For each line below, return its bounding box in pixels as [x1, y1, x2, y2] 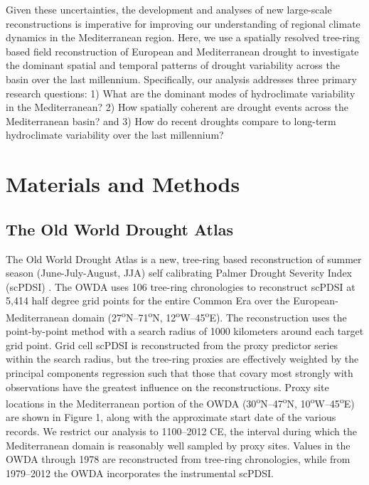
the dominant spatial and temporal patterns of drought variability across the [6, 58, 340, 73]
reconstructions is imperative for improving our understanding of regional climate [6, 16, 360, 31]
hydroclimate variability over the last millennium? [6, 127, 224, 142]
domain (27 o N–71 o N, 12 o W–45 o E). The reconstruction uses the [72, 307, 347, 324]
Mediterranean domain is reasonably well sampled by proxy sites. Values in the [6, 437, 351, 452]
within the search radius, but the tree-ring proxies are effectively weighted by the [6, 351, 359, 366]
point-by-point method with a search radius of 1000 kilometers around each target [6, 324, 364, 339]
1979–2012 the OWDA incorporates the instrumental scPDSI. [6, 465, 274, 480]
